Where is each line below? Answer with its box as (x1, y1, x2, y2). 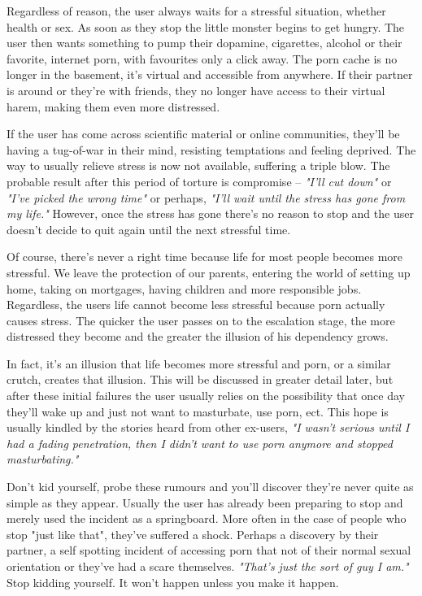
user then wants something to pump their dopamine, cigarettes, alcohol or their (7, 34, 402, 51)
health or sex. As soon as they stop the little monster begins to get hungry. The (7, 18, 405, 35)
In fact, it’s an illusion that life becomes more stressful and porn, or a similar (7, 355, 391, 372)
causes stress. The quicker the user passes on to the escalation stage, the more (7, 311, 395, 328)
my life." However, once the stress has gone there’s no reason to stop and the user (7, 205, 414, 222)
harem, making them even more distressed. (7, 98, 220, 115)
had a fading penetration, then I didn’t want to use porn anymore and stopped (7, 434, 394, 451)
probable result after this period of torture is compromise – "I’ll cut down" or (7, 172, 392, 189)
